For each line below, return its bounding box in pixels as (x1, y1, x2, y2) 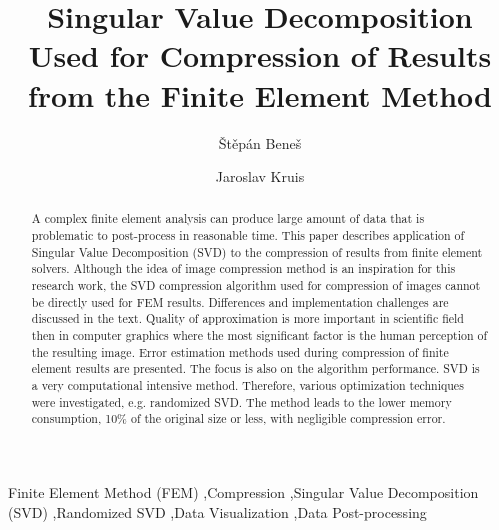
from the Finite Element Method (28, 74, 492, 115)
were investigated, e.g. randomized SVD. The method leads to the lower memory (31, 393, 452, 410)
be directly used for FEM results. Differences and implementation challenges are (31, 293, 449, 310)
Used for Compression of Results (28, 35, 492, 76)
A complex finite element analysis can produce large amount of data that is (31, 210, 425, 227)
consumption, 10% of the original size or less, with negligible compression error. (31, 410, 446, 427)
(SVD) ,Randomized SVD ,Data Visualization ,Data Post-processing (8, 501, 427, 522)
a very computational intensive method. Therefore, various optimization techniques (31, 377, 464, 394)
